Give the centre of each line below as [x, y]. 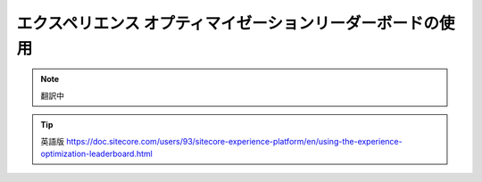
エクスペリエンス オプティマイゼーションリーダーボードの [228, 23]
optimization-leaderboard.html [97, 153]
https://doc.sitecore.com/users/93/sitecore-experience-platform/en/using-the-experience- [234, 141]
